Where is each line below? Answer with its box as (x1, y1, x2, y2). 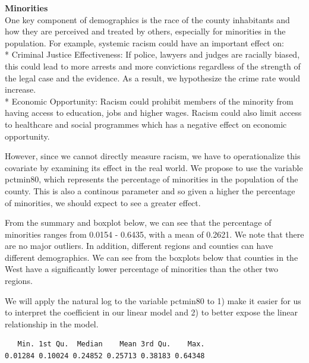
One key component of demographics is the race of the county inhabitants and (5, 13, 290, 26)
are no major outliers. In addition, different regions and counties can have (5, 239, 273, 252)
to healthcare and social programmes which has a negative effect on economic (5, 118, 287, 130)
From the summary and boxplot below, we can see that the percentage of (5, 216, 272, 229)
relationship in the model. (5, 317, 99, 330)
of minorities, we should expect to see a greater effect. (5, 196, 201, 209)
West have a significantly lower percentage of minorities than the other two (5, 263, 279, 275)
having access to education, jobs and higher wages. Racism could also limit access (5, 106, 302, 119)
